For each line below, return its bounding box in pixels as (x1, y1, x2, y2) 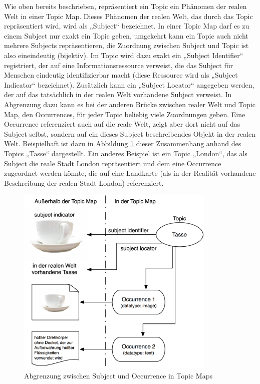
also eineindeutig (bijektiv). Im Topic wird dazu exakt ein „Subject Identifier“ (4, 50, 243, 60)
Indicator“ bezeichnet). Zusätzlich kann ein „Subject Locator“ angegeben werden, (4, 79, 254, 90)
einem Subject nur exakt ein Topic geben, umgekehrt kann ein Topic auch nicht (4, 30, 248, 41)
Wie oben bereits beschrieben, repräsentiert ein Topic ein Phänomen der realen (4, 1, 247, 11)
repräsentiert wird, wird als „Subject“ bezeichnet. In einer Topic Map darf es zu (4, 21, 249, 31)
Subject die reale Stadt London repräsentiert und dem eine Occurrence (4, 158, 221, 168)
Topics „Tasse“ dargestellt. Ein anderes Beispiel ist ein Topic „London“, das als (4, 148, 247, 158)
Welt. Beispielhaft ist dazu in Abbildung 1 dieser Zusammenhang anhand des (4, 138, 241, 149)
